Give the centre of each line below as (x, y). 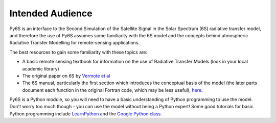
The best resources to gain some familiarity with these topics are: (78, 52)
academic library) (41, 68)
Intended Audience (51, 13)
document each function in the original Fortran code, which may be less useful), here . (112, 90)
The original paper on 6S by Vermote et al (66, 76)
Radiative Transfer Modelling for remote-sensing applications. (75, 43)
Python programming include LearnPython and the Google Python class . (86, 114)
